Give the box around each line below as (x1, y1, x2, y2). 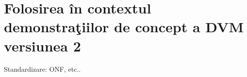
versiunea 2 (4, 36, 81, 55)
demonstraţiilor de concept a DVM (4, 17, 244, 37)
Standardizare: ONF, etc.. (4, 64, 81, 74)
